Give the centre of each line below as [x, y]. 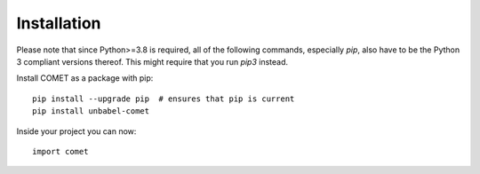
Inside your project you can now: [76, 131]
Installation [59, 23]
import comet [60, 151]
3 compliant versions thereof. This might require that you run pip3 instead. [152, 61]
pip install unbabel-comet [91, 111]
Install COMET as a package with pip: [85, 78]
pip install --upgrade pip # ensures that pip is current [164, 99]
